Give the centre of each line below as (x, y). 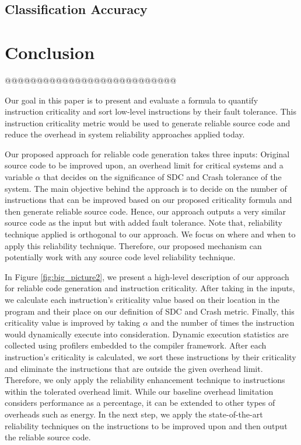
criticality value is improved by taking (73, 322)
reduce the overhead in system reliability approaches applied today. (125, 134)
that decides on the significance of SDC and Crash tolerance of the (162, 177)
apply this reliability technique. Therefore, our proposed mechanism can (133, 245)
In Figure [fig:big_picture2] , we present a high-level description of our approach (147, 276)
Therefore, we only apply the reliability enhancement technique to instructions (145, 380)
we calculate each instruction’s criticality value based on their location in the (142, 299)
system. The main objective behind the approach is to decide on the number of (146, 188)
